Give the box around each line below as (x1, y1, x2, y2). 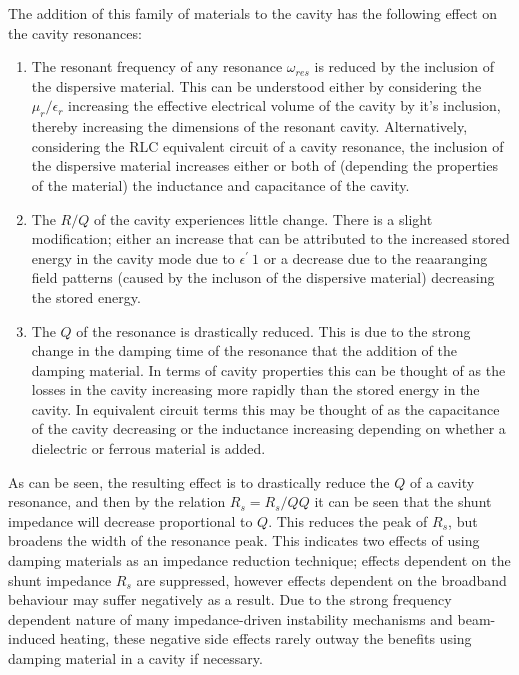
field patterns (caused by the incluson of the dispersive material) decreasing (31, 267, 495, 288)
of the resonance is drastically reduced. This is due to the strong (76, 320, 471, 341)
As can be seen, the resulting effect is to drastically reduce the (8, 471, 390, 492)
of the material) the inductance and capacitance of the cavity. (31, 174, 410, 195)
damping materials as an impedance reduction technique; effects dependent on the (8, 550, 511, 571)
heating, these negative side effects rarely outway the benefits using (60, 628, 472, 649)
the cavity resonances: (8, 22, 142, 43)
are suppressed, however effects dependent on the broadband (136, 569, 507, 590)
